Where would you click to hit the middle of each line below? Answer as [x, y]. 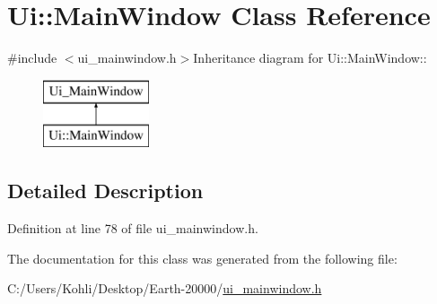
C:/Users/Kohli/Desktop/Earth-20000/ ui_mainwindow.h [165, 288]
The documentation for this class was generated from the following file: [202, 258]
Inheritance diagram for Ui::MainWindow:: [310, 58]
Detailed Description [105, 191]
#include [32, 58]
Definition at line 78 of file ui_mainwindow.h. [133, 228]
